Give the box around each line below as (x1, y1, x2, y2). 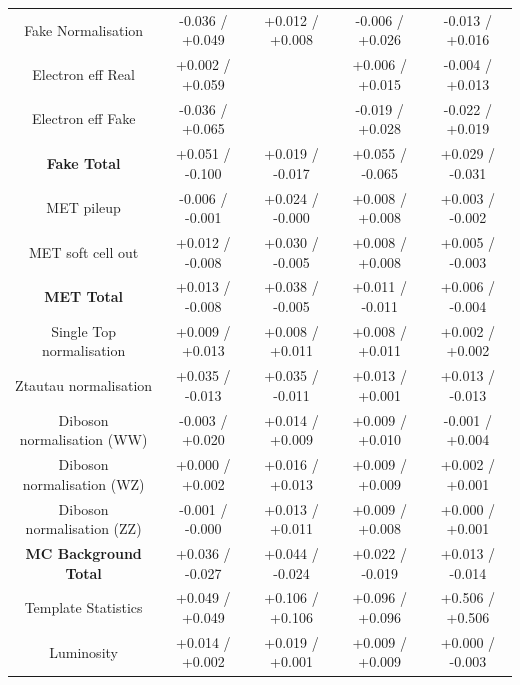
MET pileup (46, 197, 121, 218)
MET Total (44, 286, 124, 307)
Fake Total (46, 152, 121, 173)
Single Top (51, 320, 117, 341)
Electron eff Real (32, 63, 135, 84)
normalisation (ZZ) (25, 518, 142, 539)
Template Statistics (24, 597, 143, 618)
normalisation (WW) (19, 429, 148, 450)
